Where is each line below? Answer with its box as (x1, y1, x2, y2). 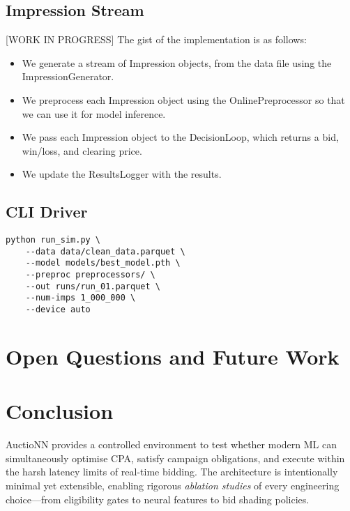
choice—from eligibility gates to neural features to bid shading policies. (6, 491, 310, 506)
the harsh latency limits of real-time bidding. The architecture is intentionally (6, 464, 338, 479)
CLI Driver (6, 201, 88, 222)
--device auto (25, 305, 91, 315)
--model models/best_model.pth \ (25, 258, 181, 268)
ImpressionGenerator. (22, 69, 114, 84)
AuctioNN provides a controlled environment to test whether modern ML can (6, 437, 337, 452)
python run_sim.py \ (6, 235, 101, 245)
